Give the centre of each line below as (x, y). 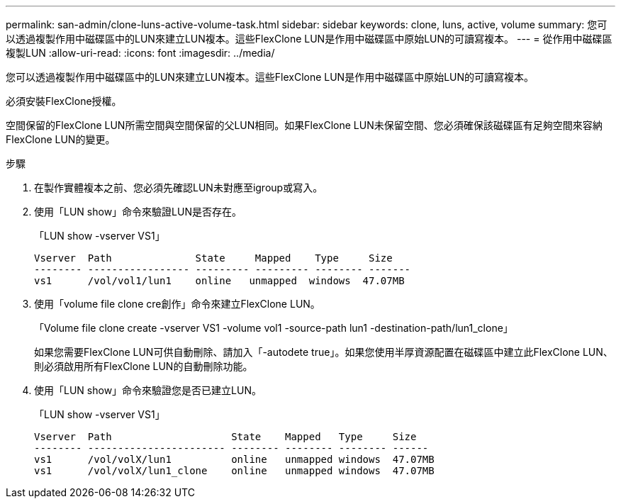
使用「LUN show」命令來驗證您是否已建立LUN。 (148, 390)
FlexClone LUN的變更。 (61, 139)
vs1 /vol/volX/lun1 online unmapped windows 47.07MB (234, 459)
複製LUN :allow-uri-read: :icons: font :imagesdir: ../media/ (140, 53)
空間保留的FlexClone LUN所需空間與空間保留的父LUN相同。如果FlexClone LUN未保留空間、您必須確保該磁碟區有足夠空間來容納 (304, 125)
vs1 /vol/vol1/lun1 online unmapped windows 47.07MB (219, 281)
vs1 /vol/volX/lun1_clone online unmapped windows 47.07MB (234, 471)
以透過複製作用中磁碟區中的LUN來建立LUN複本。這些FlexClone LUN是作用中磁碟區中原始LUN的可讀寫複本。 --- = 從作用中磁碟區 (309, 39)
